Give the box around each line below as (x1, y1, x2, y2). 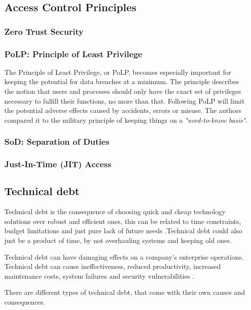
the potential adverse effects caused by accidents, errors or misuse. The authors (4, 105, 242, 115)
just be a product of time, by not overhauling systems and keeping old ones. (4, 235, 232, 245)
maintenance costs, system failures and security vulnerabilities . (4, 270, 194, 281)
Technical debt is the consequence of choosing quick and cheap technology (4, 206, 226, 217)
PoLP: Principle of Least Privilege (4, 47, 143, 60)
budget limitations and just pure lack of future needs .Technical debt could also (4, 225, 242, 236)
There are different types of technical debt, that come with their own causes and (4, 287, 245, 297)
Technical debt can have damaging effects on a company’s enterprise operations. (4, 251, 244, 262)
